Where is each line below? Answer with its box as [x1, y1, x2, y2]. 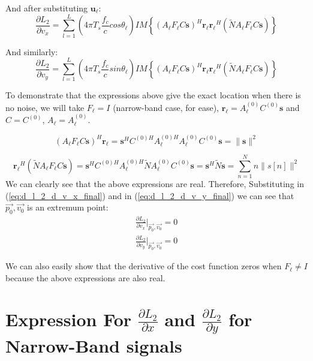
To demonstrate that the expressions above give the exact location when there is [5, 89, 301, 101]
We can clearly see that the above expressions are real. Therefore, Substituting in [5, 178, 304, 190]
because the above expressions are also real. [5, 271, 165, 284]
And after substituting [5, 2, 88, 14]
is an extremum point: [27, 201, 109, 213]
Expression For [5, 306, 132, 331]
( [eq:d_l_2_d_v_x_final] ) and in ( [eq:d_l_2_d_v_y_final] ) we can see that [5, 189, 294, 201]
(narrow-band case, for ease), [113, 101, 219, 113]
